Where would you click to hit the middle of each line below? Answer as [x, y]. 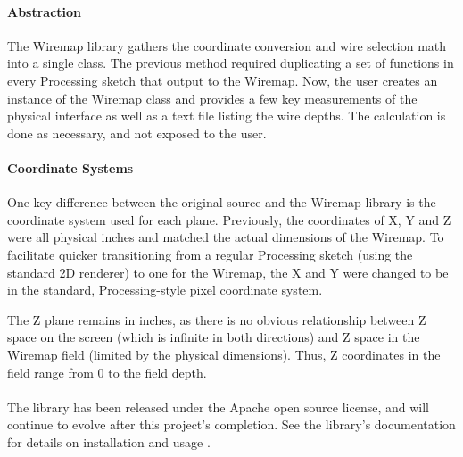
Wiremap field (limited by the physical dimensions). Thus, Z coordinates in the [224, 354]
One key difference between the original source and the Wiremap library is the [222, 202]
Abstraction [45, 11]
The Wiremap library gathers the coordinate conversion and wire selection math [227, 45]
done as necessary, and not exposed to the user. [137, 133]
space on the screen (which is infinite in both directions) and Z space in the [214, 337]
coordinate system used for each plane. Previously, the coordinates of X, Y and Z [229, 219]
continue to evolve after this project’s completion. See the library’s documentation [231, 424]
